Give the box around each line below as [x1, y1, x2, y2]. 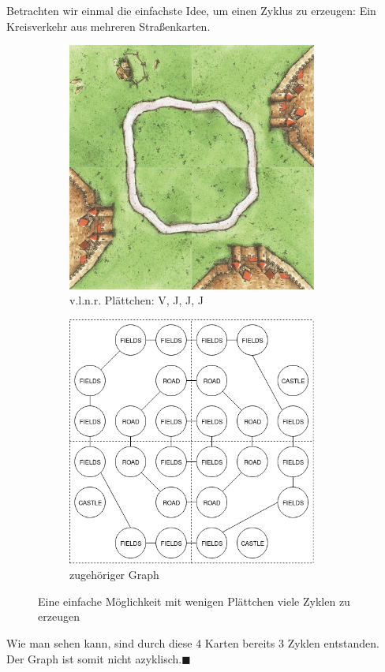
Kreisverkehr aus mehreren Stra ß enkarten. [6, 17, 211, 34]
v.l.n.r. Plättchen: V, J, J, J [69, 292, 204, 308]
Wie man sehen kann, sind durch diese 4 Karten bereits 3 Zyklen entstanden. [6, 634, 380, 651]
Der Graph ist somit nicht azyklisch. [6, 650, 182, 666]
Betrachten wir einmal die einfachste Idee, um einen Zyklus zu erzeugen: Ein [6, 2, 376, 18]
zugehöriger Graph [69, 566, 159, 583]
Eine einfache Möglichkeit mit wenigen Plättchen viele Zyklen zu [38, 592, 350, 609]
